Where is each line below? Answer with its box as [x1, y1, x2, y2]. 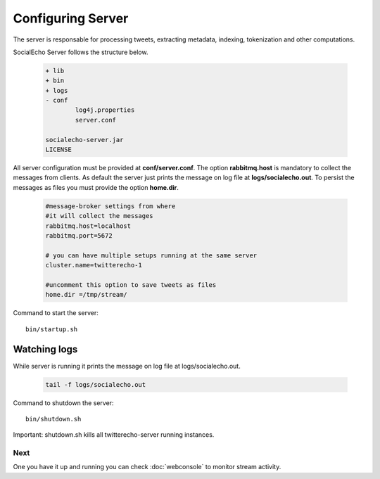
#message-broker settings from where [45, 202, 176, 210]
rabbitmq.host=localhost [45, 222, 132, 230]
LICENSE [45, 146, 72, 154]
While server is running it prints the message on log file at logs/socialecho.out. [13, 362, 241, 370]
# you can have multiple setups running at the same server [45, 251, 258, 260]
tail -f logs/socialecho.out [45, 381, 146, 388]
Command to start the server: [13, 309, 99, 317]
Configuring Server [13, 11, 129, 26]
